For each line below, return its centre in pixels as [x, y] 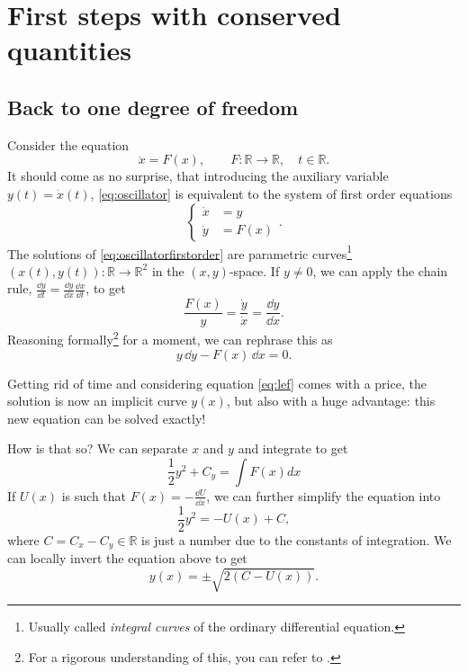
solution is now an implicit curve [97, 401]
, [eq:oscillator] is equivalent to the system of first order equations [271, 193]
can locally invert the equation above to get [127, 558]
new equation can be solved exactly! [107, 418]
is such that [94, 495]
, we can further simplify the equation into [324, 495]
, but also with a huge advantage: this [331, 401]
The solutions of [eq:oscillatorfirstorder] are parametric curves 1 [180, 252]
